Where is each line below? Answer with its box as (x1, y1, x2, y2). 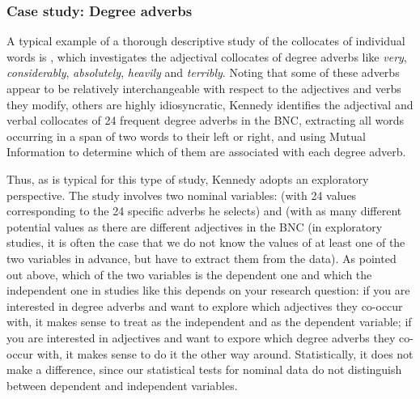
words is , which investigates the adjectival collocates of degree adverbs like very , (6, 48, 407, 65)
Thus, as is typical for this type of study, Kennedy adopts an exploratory (6, 170, 369, 187)
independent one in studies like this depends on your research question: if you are (6, 282, 410, 299)
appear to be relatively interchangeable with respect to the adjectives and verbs (6, 80, 401, 96)
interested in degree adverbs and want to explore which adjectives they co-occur (6, 297, 403, 314)
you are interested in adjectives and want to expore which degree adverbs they (6, 329, 396, 346)
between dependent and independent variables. (6, 376, 238, 393)
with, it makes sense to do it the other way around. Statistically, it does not (36, 345, 414, 362)
